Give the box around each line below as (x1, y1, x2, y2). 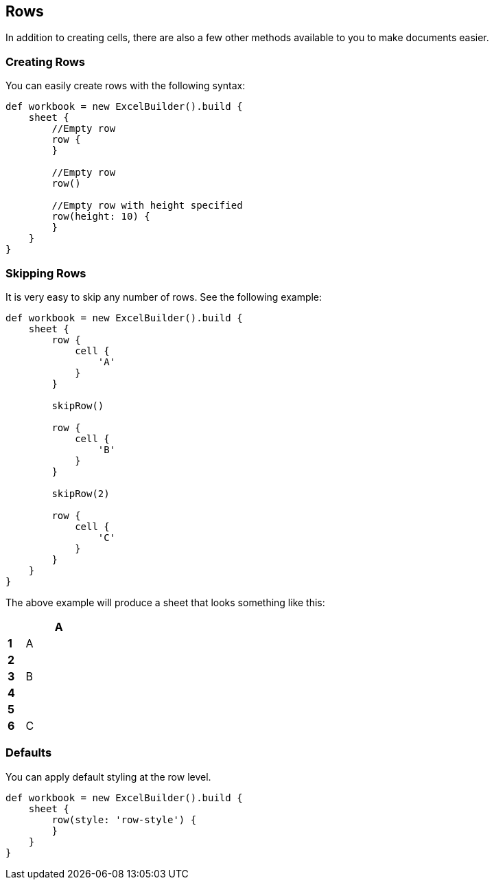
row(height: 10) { (51, 211, 150, 222)
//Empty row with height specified (51, 200, 243, 211)
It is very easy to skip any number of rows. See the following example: (5, 290, 322, 303)
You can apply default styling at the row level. (5, 770, 211, 783)
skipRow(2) (51, 487, 110, 499)
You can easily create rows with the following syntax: (5, 80, 246, 92)
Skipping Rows (5, 266, 86, 280)
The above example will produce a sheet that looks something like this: (5, 596, 325, 608)
